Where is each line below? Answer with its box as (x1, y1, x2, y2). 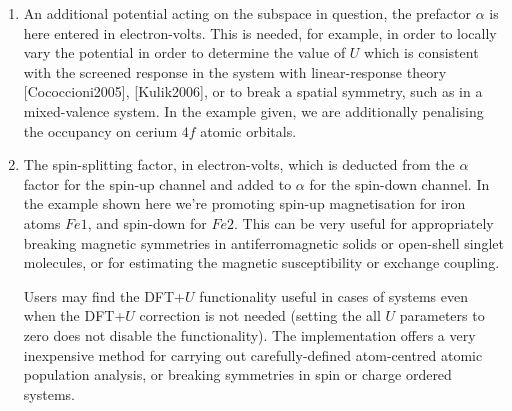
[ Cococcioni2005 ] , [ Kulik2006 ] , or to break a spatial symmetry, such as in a (23, 81, 483, 102)
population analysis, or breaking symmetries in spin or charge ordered (23, 364, 452, 385)
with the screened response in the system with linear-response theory (23, 61, 447, 82)
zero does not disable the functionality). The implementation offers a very (23, 324, 476, 345)
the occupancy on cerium (23, 120, 178, 141)
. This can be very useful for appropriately (234, 212, 494, 233)
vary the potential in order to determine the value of (23, 42, 346, 63)
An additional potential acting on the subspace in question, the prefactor (23, 3, 471, 23)
